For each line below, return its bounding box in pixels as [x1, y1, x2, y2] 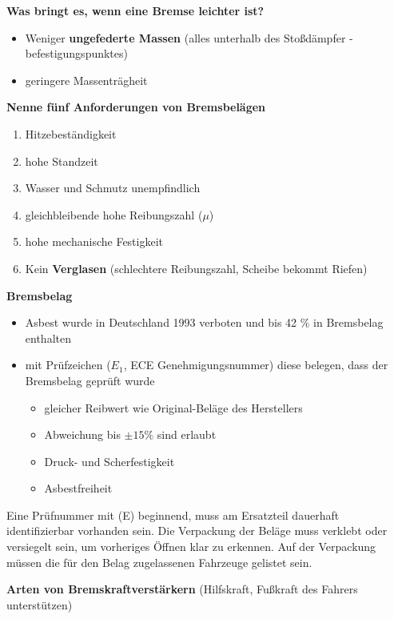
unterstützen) [6, 596, 73, 613]
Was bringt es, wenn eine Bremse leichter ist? [6, 2, 265, 18]
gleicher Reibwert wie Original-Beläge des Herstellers [44, 399, 303, 416]
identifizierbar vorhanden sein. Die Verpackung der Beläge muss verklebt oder [6, 522, 388, 539]
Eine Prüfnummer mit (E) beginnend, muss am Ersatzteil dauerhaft [6, 506, 340, 523]
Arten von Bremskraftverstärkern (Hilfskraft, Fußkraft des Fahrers [6, 581, 358, 597]
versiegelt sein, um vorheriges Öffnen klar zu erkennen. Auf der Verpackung [6, 538, 376, 555]
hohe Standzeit [25, 152, 98, 169]
